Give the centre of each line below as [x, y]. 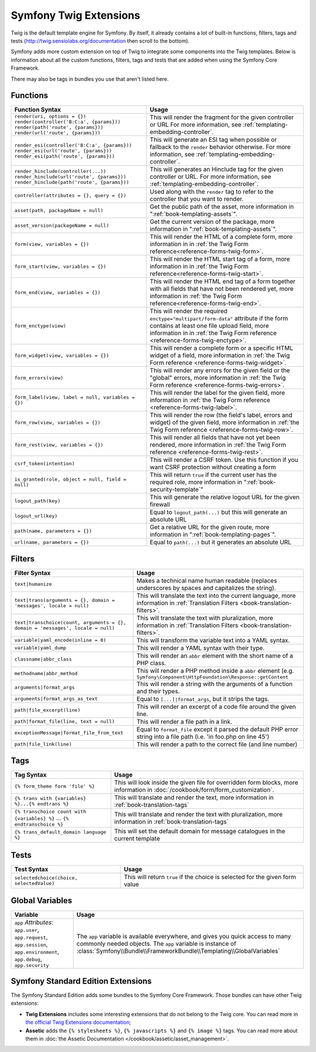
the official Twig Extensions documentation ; [78, 1022]
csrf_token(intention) [45, 463]
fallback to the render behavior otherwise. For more [220, 147]
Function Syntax [38, 110]
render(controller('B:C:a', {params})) [68, 122]
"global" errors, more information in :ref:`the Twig [218, 378]
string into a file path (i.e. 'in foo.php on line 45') [203, 737]
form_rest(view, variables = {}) [59, 445]
